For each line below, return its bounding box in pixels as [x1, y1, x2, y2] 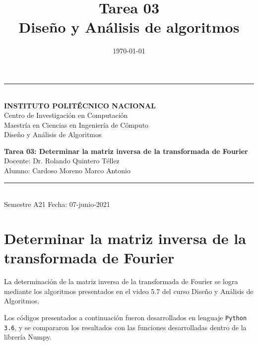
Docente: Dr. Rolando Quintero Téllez [4, 155, 120, 166]
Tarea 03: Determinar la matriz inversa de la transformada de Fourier [4, 146, 248, 156]
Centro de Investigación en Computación [4, 110, 128, 120]
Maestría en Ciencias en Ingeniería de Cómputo [4, 119, 149, 130]
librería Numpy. [4, 332, 52, 342]
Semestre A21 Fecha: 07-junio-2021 [4, 199, 110, 209]
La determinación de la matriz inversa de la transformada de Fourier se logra [4, 276, 238, 287]
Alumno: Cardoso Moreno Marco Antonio [4, 165, 130, 176]
